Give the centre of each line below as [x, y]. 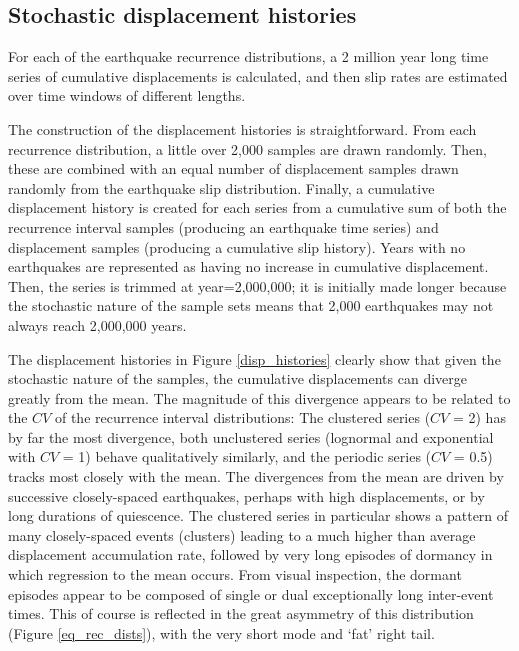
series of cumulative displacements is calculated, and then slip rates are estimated [258, 75]
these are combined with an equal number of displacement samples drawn [233, 168]
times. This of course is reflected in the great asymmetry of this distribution [241, 613]
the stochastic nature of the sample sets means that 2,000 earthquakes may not [251, 305]
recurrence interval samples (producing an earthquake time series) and [223, 226]
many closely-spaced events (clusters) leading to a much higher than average [242, 534]
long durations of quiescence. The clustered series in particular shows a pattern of [258, 515]
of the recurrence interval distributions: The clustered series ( [242, 417]
